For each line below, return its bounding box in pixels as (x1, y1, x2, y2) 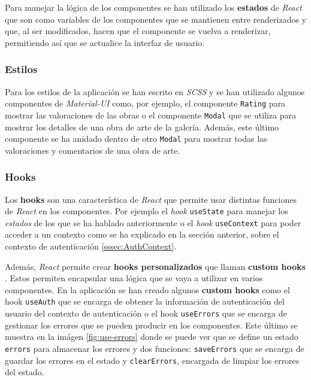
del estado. (5, 366, 44, 378)
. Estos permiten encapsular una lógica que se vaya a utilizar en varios (5, 272, 263, 284)
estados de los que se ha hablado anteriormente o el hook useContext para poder (5, 216, 301, 229)
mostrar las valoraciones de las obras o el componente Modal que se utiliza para (5, 108, 296, 121)
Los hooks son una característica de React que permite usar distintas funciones (5, 193, 297, 205)
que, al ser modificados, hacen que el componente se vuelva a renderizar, (5, 25, 271, 37)
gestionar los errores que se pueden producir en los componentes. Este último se (5, 318, 298, 331)
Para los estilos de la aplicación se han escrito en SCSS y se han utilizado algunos (5, 85, 305, 98)
